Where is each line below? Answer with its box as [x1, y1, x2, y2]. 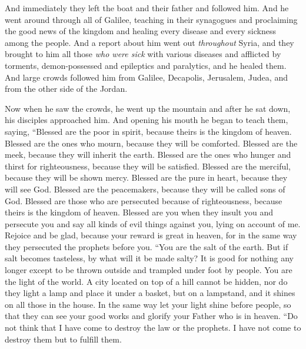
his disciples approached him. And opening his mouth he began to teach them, [5, 114, 288, 126]
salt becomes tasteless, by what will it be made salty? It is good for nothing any [5, 252, 294, 264]
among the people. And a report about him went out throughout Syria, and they [5, 36, 294, 48]
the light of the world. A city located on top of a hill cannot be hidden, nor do [5, 275, 288, 287]
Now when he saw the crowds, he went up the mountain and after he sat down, [5, 102, 291, 114]
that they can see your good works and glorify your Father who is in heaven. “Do [5, 310, 298, 322]
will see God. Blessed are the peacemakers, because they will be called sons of [5, 182, 285, 195]
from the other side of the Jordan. [5, 82, 128, 95]
